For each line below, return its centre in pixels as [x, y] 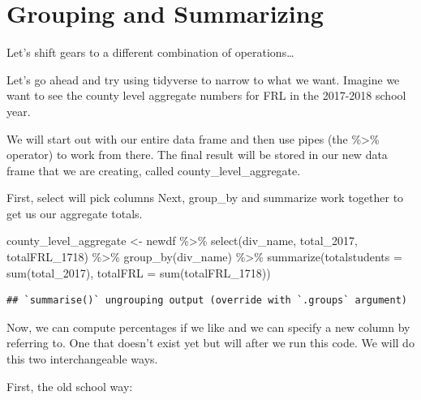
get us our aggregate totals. [75, 213]
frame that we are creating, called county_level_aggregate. [154, 170]
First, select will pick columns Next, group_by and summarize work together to [205, 198]
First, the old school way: [70, 386]
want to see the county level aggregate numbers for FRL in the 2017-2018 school [206, 95]
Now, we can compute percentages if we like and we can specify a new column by [208, 327]
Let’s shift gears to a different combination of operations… [150, 52]
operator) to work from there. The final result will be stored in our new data [197, 155]
